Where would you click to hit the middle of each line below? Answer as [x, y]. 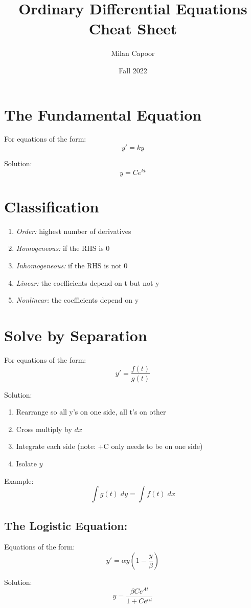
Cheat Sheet [133, 28]
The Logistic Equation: [66, 525]
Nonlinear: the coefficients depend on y [77, 300]
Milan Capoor [133, 53]
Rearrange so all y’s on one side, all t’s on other [91, 412]
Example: [19, 480]
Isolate [26, 463]
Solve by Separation [76, 335]
